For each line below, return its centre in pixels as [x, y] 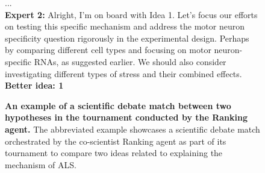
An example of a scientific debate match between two [118, 105]
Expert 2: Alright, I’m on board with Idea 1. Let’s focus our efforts [131, 14]
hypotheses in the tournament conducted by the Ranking [126, 117]
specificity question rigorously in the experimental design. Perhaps [127, 38]
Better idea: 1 [34, 85]
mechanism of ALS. [41, 164]
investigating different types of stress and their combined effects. [123, 73]
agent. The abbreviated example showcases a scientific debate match [132, 129]
